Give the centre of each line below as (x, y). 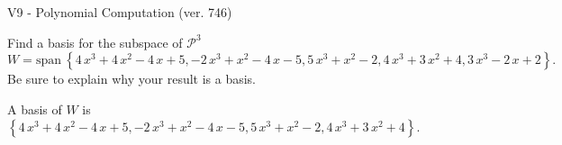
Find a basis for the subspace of (95, 42)
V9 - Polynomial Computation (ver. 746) (120, 12)
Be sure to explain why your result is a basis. (132, 79)
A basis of (35, 109)
